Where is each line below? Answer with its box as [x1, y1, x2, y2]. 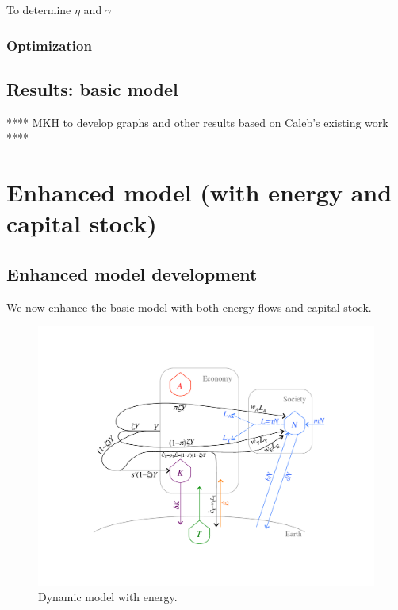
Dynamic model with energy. [38, 589, 178, 605]
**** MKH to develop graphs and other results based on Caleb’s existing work [6, 113, 388, 130]
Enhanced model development [6, 261, 258, 286]
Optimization [6, 35, 92, 55]
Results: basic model [6, 76, 178, 101]
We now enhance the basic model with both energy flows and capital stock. [6, 298, 372, 315]
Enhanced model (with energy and [6, 176, 392, 209]
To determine [6, 2, 71, 17]
